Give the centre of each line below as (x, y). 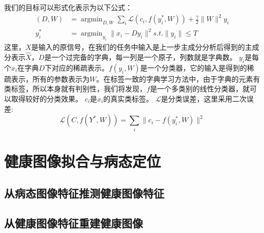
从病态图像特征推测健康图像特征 (84, 193)
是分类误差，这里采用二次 (204, 98)
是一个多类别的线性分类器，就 (200, 89)
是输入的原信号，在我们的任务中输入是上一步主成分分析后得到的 (138, 47)
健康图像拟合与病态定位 (83, 161)
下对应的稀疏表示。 (77, 67)
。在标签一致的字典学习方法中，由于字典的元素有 (178, 78)
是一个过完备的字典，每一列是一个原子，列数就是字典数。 (141, 57)
